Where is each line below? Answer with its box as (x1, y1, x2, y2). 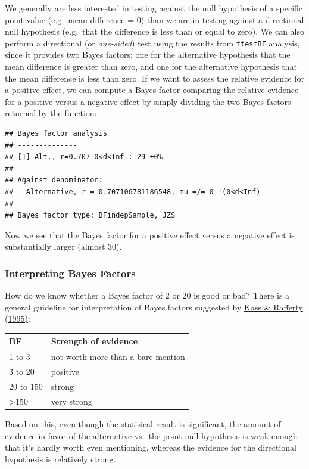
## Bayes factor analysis (5, 129, 107, 138)
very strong (51, 395, 92, 407)
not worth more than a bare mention (51, 350, 185, 363)
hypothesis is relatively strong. (5, 452, 116, 465)
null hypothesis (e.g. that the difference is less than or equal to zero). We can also (5, 25, 304, 38)
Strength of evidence (51, 335, 138, 347)
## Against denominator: (5, 176, 103, 185)
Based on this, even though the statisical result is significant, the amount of (5, 417, 281, 430)
